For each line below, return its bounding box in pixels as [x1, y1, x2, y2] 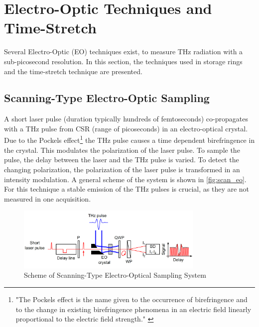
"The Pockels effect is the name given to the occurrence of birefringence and [15, 294, 248, 305]
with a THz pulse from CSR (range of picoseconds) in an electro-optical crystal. [4, 123, 248, 133]
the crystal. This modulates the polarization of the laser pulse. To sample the [4, 144, 240, 155]
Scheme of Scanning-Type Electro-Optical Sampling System [24, 270, 206, 280]
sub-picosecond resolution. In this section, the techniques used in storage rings [4, 56, 243, 66]
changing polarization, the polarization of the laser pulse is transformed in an [4, 164, 240, 174]
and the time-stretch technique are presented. [4, 66, 142, 76]
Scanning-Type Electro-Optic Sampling [4, 90, 210, 106]
